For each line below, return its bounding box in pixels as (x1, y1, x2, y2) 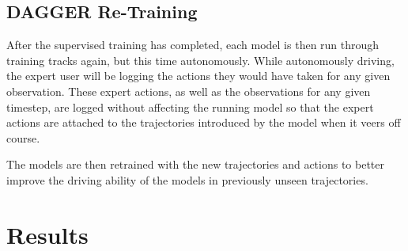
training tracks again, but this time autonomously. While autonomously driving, (6, 51, 395, 68)
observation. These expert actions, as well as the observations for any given (6, 82, 371, 99)
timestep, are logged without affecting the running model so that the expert (6, 98, 374, 115)
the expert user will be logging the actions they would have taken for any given (6, 67, 391, 84)
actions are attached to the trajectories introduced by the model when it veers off (6, 114, 401, 131)
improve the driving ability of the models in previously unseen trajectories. (6, 171, 368, 188)
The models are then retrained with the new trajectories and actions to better (6, 156, 385, 173)
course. (6, 129, 40, 146)
